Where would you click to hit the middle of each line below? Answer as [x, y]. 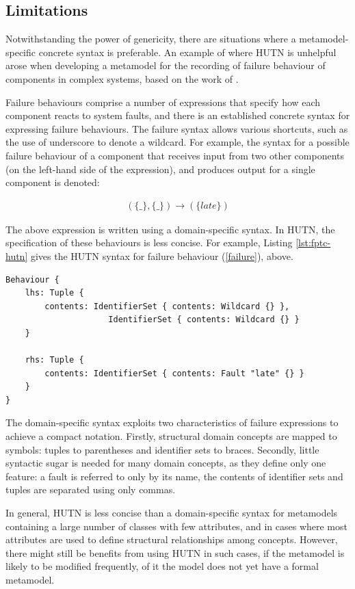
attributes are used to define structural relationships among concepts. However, [172, 539]
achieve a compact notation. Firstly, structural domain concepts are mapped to [171, 436]
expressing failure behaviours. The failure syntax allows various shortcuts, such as [177, 128]
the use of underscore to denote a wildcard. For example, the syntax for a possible [177, 142]
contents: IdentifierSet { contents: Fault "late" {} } [174, 373]
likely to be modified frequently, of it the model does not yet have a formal [162, 566]
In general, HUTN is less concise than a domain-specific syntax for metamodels [172, 513]
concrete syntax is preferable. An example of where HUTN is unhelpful [187, 52]
